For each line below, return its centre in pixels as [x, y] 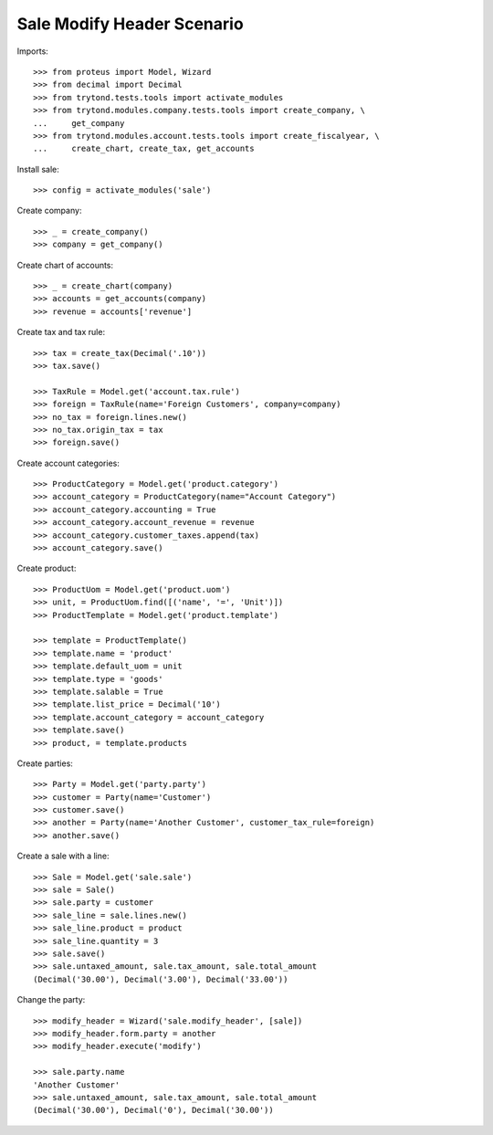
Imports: [33, 51]
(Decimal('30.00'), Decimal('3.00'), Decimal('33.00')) [161, 979]
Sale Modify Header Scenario [130, 24]
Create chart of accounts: [65, 265]
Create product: [47, 568]
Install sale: [38, 169]
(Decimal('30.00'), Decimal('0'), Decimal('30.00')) [153, 1110]
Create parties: [45, 763]
